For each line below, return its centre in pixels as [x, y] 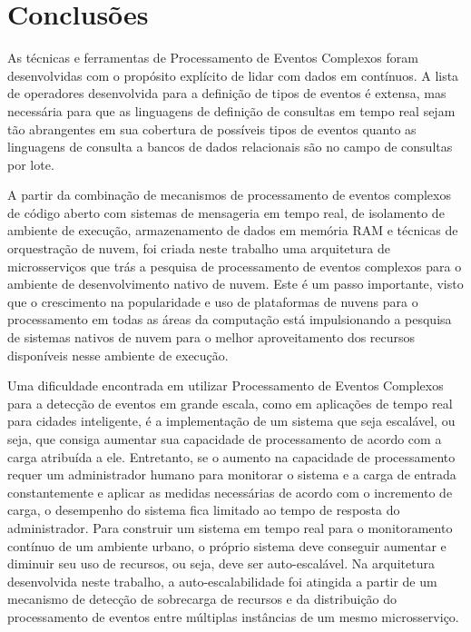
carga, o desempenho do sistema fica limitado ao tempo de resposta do [204, 510]
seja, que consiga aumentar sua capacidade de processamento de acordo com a [225, 439]
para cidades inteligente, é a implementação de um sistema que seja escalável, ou [231, 421]
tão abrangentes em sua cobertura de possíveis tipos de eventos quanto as [212, 128]
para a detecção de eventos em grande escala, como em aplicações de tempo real [230, 403]
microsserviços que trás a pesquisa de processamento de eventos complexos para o [235, 266]
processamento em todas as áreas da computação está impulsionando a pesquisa [230, 319]
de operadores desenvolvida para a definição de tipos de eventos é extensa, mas [227, 93]
